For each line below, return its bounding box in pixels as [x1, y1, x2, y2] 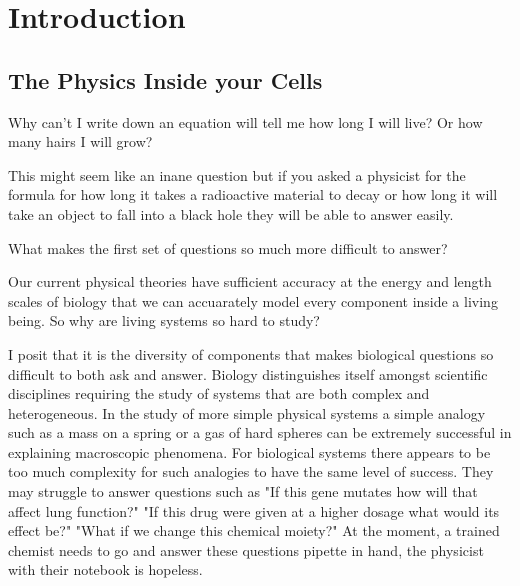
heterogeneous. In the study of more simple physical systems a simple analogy [8, 402, 486, 423]
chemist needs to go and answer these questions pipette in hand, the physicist [8, 539, 484, 560]
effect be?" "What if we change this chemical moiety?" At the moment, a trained [8, 520, 500, 541]
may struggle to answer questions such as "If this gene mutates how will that [8, 481, 478, 502]
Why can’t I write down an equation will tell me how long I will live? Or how [8, 111, 483, 132]
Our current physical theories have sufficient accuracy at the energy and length [8, 271, 492, 292]
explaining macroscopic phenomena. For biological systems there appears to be [8, 441, 491, 462]
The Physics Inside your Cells [8, 64, 323, 95]
